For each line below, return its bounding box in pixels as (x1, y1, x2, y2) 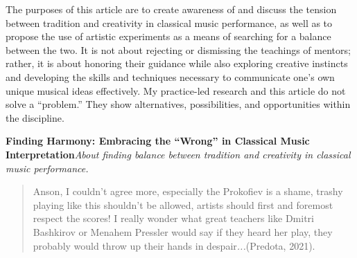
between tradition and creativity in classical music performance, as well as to (6, 15, 333, 30)
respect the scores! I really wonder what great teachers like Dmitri (33, 211, 314, 225)
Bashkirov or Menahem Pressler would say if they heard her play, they (33, 224, 333, 239)
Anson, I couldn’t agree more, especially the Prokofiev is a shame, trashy (33, 184, 343, 199)
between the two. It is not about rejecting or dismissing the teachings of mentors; (6, 42, 351, 57)
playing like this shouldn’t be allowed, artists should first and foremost (33, 197, 333, 212)
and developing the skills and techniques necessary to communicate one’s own (6, 69, 335, 84)
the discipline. (6, 110, 64, 125)
